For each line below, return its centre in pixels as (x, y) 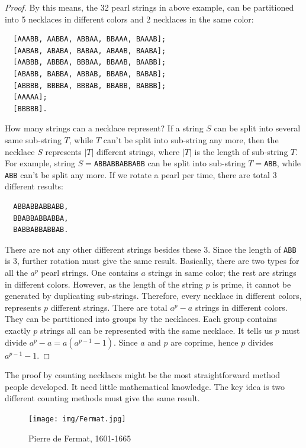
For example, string (40, 163)
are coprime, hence (204, 342)
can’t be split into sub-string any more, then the (191, 139)
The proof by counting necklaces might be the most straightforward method (143, 375)
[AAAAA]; (30, 97)
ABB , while (283, 163)
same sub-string (33, 139)
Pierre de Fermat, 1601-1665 (80, 438)
